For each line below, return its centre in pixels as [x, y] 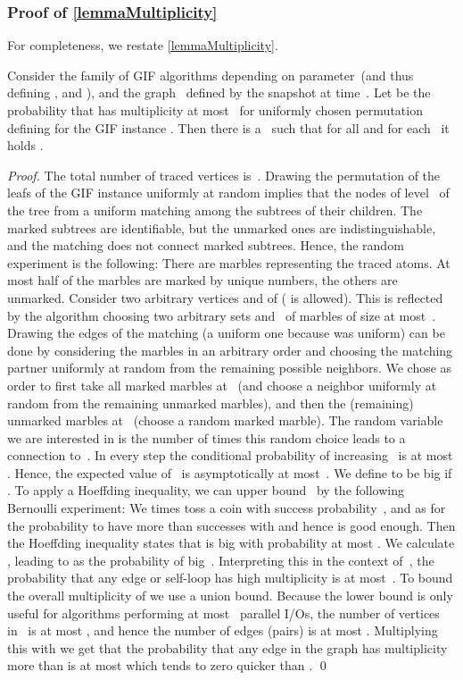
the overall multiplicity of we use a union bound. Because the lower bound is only [230, 596]
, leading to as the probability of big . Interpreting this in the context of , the [221, 560]
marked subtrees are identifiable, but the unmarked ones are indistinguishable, [222, 227]
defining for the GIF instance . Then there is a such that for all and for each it [228, 127]
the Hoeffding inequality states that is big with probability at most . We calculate [231, 543]
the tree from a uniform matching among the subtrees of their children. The [215, 210]
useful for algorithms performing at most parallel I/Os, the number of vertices [223, 613]
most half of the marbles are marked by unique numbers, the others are [203, 280]
